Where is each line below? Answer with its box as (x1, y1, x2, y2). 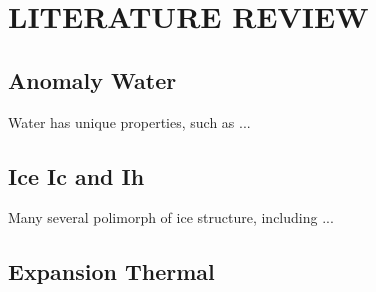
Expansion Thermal (8, 256, 215, 287)
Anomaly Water (8, 64, 177, 95)
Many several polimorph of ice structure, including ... (8, 207, 334, 228)
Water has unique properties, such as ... (8, 111, 251, 132)
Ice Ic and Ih (8, 160, 145, 191)
